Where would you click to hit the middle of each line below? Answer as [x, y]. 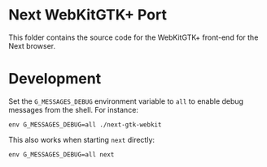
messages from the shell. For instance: [73, 109]
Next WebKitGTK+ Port [88, 15]
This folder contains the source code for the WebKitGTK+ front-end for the [133, 37]
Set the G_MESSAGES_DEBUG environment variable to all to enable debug [126, 101]
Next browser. [32, 45]
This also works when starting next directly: [82, 139]
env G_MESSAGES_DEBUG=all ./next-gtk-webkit [85, 124]
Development [55, 79]
